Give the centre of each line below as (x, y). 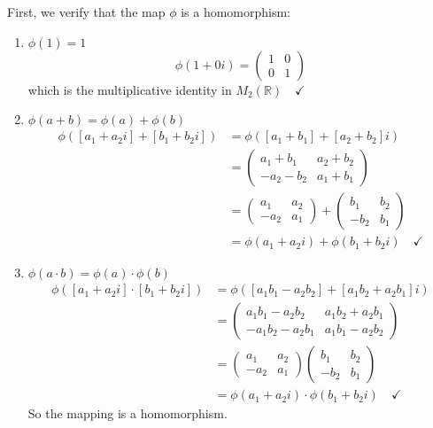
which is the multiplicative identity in (130, 89)
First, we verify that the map (86, 12)
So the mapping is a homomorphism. (128, 413)
